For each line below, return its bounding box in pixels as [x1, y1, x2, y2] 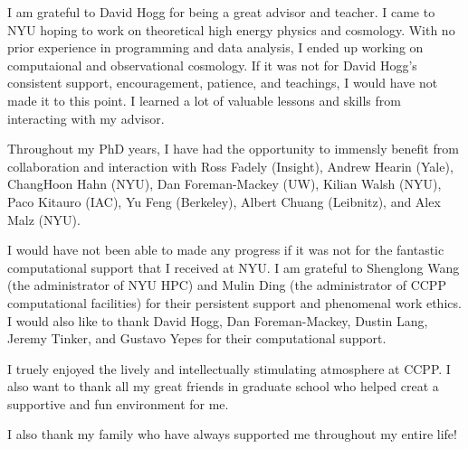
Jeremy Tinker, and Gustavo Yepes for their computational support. [7, 329, 387, 348]
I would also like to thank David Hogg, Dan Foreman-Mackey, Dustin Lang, [7, 311, 428, 330]
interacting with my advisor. [7, 108, 165, 127]
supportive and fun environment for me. [7, 394, 229, 413]
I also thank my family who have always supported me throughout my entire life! [7, 425, 457, 444]
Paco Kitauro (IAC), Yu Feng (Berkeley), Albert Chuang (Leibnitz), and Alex [7, 192, 441, 210]
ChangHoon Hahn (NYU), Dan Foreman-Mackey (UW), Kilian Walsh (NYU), [7, 174, 442, 193]
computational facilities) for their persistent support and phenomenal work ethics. [7, 293, 462, 312]
